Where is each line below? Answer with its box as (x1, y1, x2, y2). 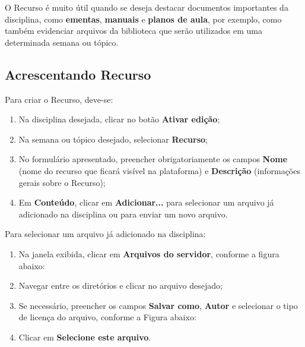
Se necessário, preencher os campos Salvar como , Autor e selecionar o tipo (18, 299, 298, 311)
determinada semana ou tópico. (5, 36, 119, 48)
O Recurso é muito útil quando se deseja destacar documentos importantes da (5, 1, 288, 13)
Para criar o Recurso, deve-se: (5, 93, 113, 105)
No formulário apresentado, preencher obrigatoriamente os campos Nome (18, 153, 288, 165)
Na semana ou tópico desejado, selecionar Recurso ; (18, 133, 208, 145)
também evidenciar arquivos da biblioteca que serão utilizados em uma (5, 24, 262, 37)
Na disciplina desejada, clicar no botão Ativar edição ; (18, 113, 220, 125)
